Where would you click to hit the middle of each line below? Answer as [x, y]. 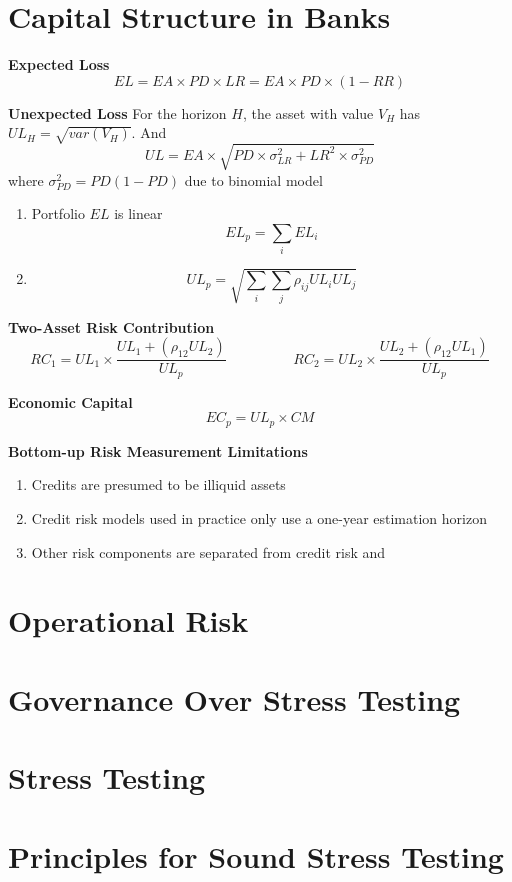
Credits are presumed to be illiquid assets [158, 484]
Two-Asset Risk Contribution [111, 326]
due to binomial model [253, 179]
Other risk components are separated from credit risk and [208, 551]
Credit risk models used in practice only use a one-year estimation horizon [259, 518]
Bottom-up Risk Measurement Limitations [158, 450]
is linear [138, 213]
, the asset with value [308, 112]
